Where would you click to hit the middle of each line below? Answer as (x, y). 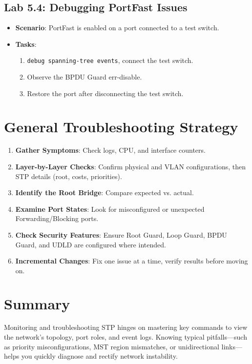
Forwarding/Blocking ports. (57, 218)
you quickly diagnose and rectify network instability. (99, 356)
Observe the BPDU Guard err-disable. (84, 77)
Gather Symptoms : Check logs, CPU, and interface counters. (110, 150)
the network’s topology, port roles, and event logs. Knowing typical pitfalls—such (126, 337)
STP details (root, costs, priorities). (69, 176)
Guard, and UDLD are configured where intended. (91, 244)
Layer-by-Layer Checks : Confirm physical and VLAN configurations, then (131, 166)
